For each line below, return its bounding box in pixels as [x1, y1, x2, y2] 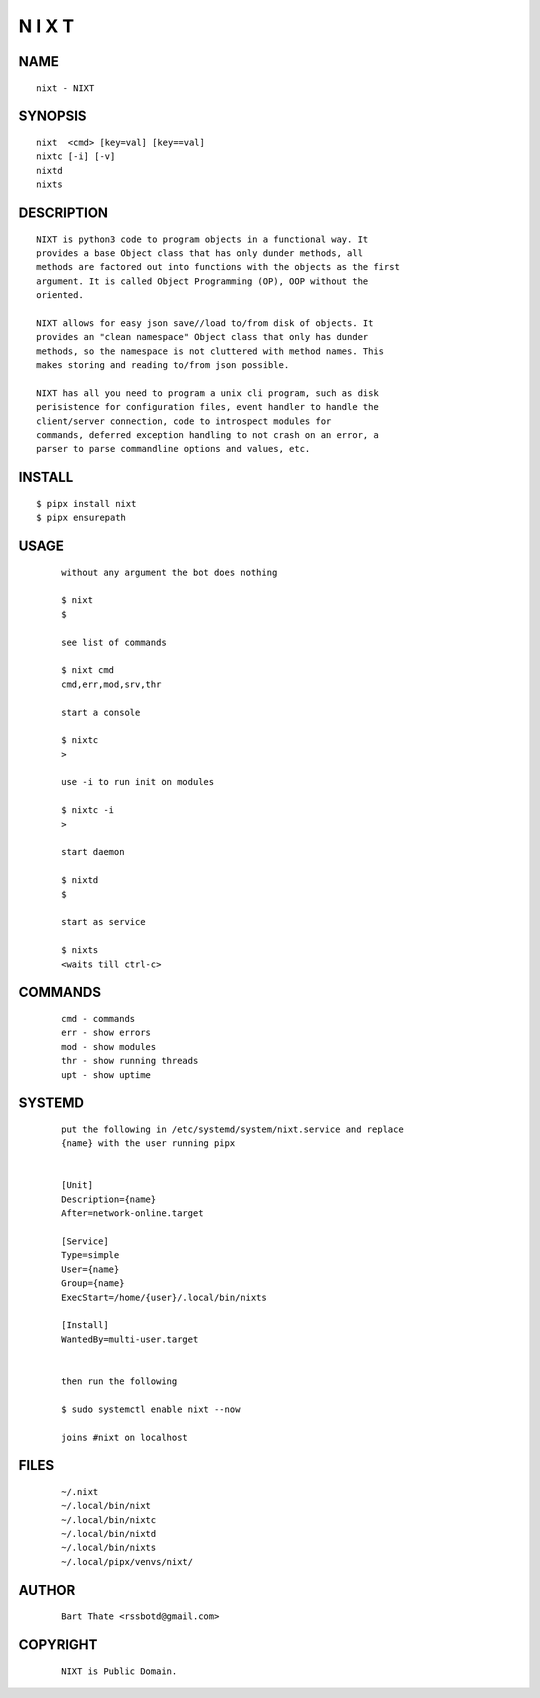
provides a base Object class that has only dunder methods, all [36, 247, 364, 259]
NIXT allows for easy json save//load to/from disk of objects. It [36, 317, 374, 329]
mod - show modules [61, 1041, 157, 1052]
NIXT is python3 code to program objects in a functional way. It [36, 233, 369, 245]
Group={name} [61, 1278, 125, 1289]
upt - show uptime [61, 1069, 152, 1080]
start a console [61, 706, 141, 718]
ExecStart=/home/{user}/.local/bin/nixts [61, 1291, 267, 1303]
